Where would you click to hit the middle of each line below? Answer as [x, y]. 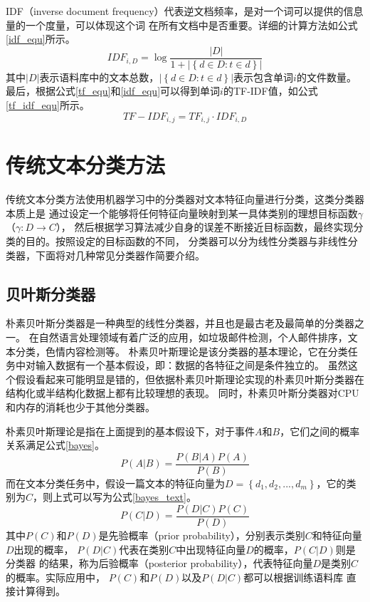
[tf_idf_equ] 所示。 [48, 105]
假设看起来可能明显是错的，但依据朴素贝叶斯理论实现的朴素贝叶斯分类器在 [190, 379]
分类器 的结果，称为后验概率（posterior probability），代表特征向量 [159, 563]
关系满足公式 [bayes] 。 [55, 445]
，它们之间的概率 [320, 431]
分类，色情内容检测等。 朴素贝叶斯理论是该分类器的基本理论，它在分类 [181, 351]
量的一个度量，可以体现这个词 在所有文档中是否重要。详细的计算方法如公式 [182, 25]
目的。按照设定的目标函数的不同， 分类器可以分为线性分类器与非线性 [186, 240]
